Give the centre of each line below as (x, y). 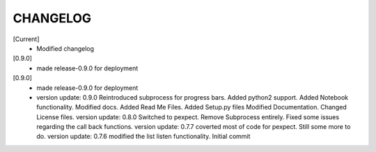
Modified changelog (65, 48)
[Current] (26, 39)
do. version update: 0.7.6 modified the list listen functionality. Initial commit (143, 137)
